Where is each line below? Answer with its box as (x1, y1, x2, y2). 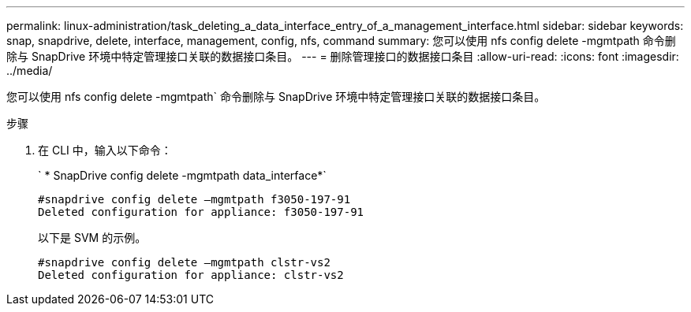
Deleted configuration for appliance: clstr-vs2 (38, 269, 344, 281)
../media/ (6, 64, 53, 77)
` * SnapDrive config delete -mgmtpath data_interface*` (38, 169, 327, 182)
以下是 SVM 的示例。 (38, 231, 147, 244)
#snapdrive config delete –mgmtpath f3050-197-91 (38, 193, 351, 206)
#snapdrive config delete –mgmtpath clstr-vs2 (38, 256, 331, 269)
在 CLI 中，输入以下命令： (38, 143, 172, 157)
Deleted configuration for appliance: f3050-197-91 (38, 206, 364, 218)
